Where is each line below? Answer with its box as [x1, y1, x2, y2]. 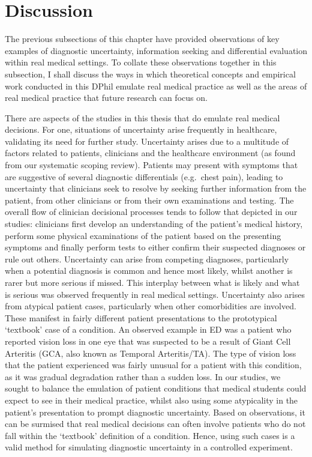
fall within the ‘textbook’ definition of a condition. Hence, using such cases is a [5, 429, 295, 441]
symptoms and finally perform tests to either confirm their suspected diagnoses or [5, 241, 306, 253]
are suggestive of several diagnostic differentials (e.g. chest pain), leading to [5, 170, 283, 183]
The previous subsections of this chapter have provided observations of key [5, 32, 280, 45]
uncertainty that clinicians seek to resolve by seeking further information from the [5, 182, 307, 195]
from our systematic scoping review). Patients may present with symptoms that [5, 159, 298, 171]
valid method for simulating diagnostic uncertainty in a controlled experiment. [5, 441, 293, 453]
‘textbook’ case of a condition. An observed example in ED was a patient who [5, 323, 292, 336]
